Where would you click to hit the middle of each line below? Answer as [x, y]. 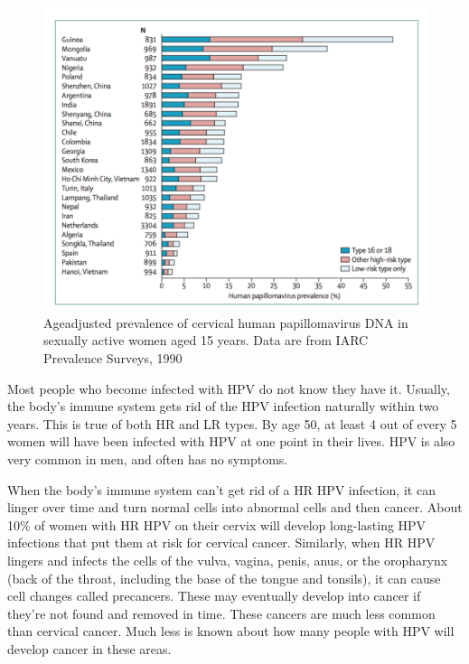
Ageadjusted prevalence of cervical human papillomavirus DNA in [226, 322]
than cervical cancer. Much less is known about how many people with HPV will [231, 631]
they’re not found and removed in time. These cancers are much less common [221, 613]
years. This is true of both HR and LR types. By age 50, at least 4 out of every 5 [232, 423]
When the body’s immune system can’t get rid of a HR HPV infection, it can [221, 489]
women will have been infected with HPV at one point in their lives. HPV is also [231, 441]
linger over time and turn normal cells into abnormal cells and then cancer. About [235, 507]
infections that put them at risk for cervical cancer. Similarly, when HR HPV [221, 542]
